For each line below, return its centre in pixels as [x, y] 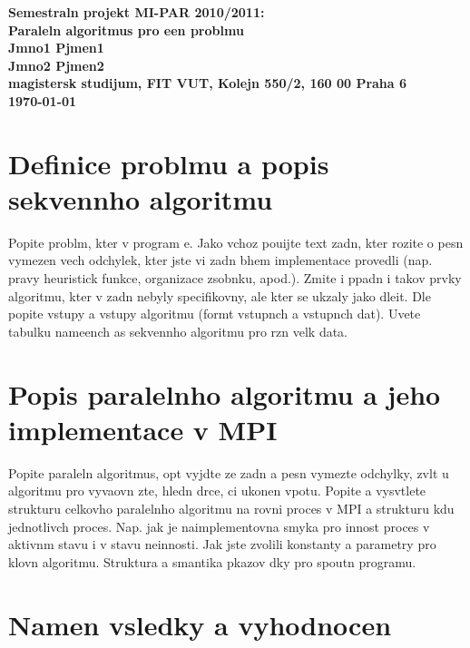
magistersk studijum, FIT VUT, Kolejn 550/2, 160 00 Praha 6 [208, 83]
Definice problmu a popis [169, 163]
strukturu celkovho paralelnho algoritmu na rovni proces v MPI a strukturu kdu [231, 508]
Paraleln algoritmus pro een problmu [126, 29]
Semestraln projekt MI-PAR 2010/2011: [137, 12]
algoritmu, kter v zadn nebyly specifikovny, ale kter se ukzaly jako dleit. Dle [220, 295]
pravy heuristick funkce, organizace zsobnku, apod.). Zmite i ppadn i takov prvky [235, 278]
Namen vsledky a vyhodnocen [200, 624]
